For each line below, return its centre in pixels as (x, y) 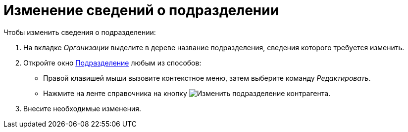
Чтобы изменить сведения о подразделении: (80, 32)
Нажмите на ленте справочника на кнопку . (187, 93)
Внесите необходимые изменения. (82, 108)
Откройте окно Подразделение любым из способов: (112, 63)
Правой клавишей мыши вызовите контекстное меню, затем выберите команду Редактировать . (207, 78)
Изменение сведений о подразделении (141, 10)
